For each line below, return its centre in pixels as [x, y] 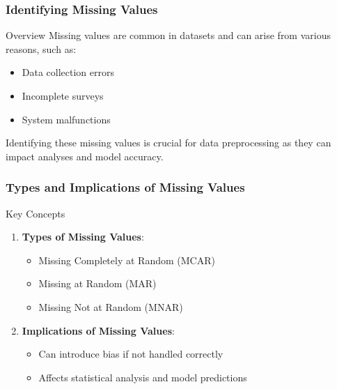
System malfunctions [66, 119]
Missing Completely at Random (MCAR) [127, 260]
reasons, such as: [41, 48]
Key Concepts [36, 213]
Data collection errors [68, 72]
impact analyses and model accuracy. [85, 156]
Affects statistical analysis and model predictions [143, 377]
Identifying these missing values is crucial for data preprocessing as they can [168, 143]
